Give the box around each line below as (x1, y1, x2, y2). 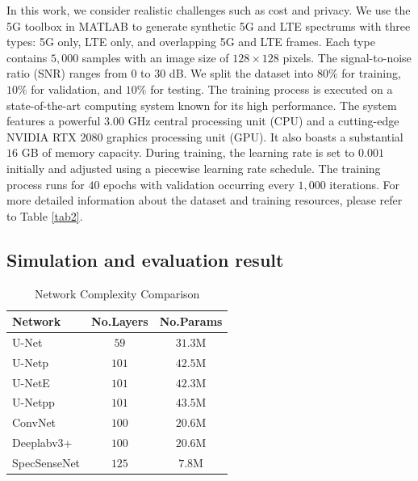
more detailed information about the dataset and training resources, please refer (6, 192, 403, 209)
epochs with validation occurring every (103, 175, 295, 192)
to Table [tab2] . (6, 207, 83, 224)
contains (6, 49, 48, 65)
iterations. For (329, 175, 400, 192)
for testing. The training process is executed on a (150, 80, 393, 97)
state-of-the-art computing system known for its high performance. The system (6, 96, 397, 113)
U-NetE (12, 373, 50, 390)
